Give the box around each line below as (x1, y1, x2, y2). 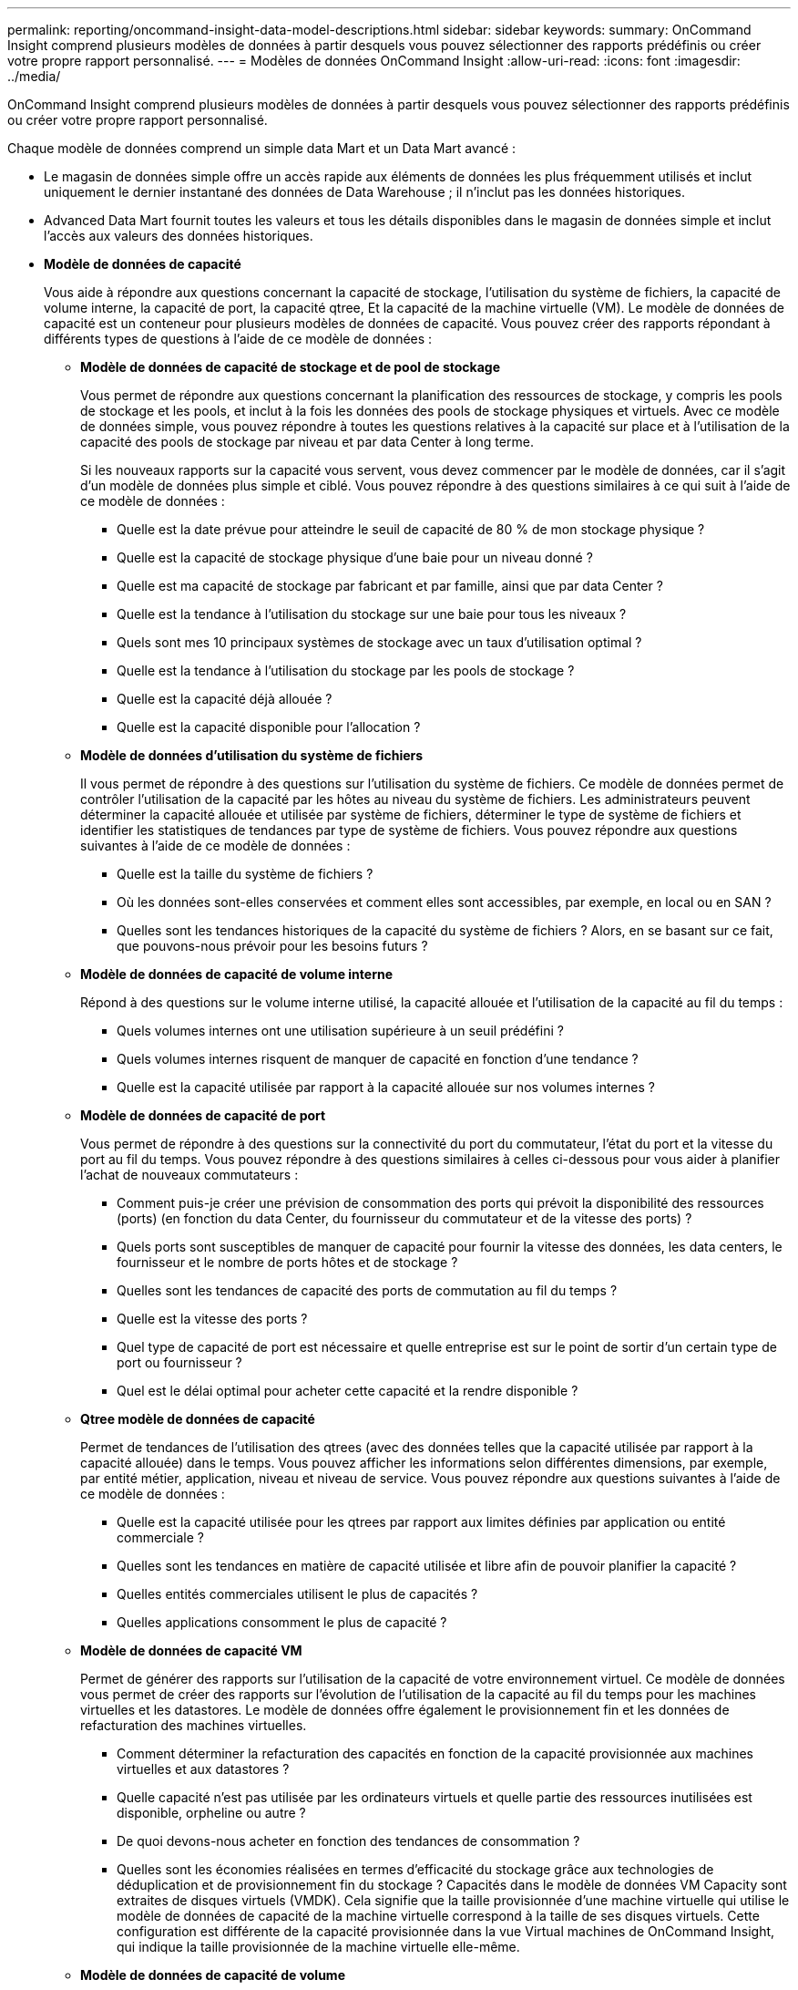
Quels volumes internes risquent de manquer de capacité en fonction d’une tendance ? (117, 1051, 639, 1067)
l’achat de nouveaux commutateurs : (80, 1167, 299, 1182)
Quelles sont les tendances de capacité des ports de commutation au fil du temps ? (117, 1283, 618, 1298)
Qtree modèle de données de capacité (80, 1411, 315, 1427)
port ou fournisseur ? (117, 1355, 242, 1370)
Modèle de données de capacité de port (80, 1108, 326, 1123)
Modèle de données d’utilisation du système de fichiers (80, 748, 424, 763)
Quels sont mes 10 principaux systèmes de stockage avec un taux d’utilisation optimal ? (117, 634, 642, 650)
